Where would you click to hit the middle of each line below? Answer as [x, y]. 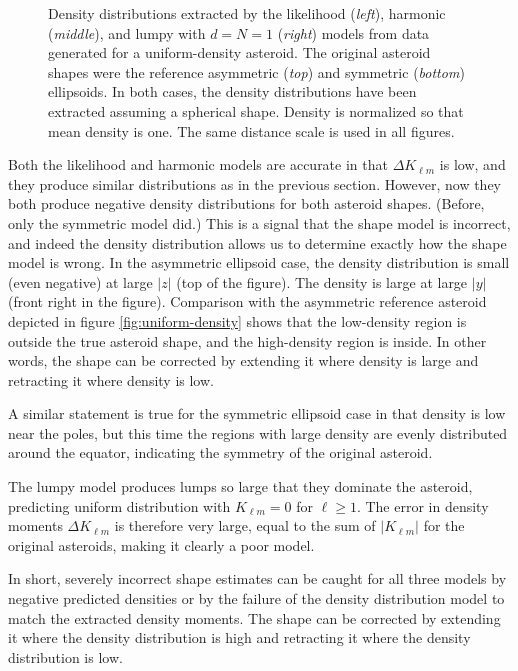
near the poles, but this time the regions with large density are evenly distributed [258, 432]
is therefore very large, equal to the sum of [245, 525]
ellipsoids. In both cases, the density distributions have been [232, 91]
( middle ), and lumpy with [127, 32]
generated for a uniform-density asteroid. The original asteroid [239, 52]
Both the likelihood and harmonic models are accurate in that [198, 164]
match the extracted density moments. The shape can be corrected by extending [254, 617]
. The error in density [422, 505]
